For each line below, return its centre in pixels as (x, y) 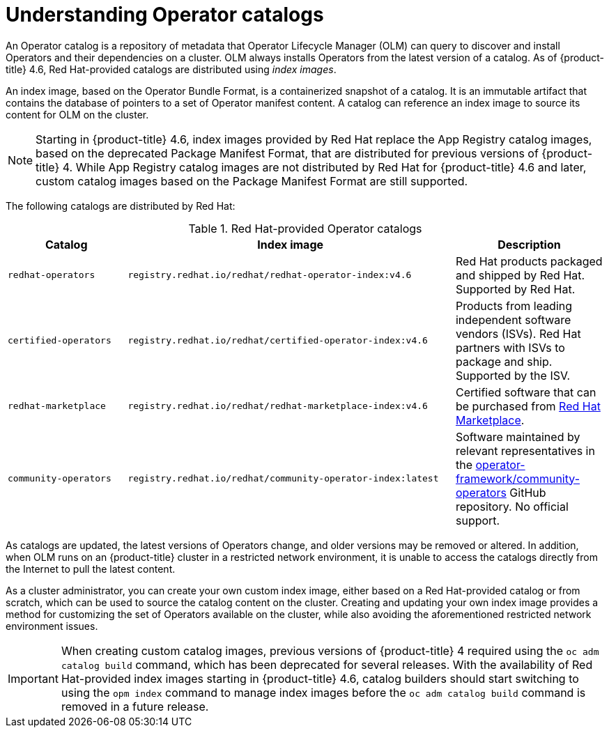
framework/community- (518, 478)
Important (33, 678)
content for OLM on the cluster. (77, 114)
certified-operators (60, 341)
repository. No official (512, 506)
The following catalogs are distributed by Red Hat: (121, 206)
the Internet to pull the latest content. (91, 569)
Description (529, 244)
